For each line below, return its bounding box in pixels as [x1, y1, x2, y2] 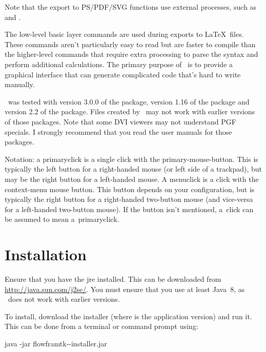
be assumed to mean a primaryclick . [5, 214, 119, 224]
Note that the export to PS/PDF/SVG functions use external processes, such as [5, 2, 257, 12]
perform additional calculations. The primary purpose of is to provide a [5, 58, 233, 69]
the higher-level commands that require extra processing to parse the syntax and [5, 49, 258, 59]
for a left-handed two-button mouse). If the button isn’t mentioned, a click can [5, 203, 254, 214]
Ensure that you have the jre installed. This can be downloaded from [5, 274, 221, 284]
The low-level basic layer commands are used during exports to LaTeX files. [5, 29, 244, 39]
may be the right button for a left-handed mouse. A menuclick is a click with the [5, 173, 259, 184]
